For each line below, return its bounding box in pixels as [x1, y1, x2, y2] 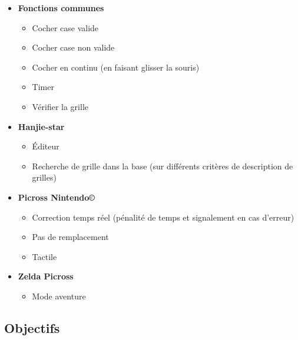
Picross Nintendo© [18, 191, 95, 203]
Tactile [32, 250, 57, 262]
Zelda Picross [18, 270, 74, 282]
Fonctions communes [18, 2, 104, 14]
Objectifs [4, 318, 60, 336]
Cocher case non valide [32, 41, 115, 54]
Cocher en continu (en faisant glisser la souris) [32, 61, 200, 73]
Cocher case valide [32, 21, 99, 34]
